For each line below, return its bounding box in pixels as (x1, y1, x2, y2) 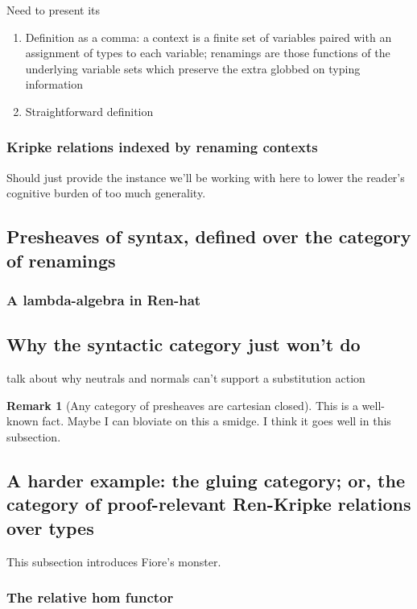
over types (6, 515, 94, 540)
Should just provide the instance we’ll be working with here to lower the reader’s (6, 168, 405, 185)
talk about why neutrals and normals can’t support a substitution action (6, 370, 365, 387)
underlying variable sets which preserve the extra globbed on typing (25, 60, 361, 77)
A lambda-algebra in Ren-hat (6, 290, 201, 310)
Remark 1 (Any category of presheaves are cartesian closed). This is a (6, 396, 358, 413)
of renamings (6, 247, 116, 272)
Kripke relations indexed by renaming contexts (6, 137, 318, 157)
